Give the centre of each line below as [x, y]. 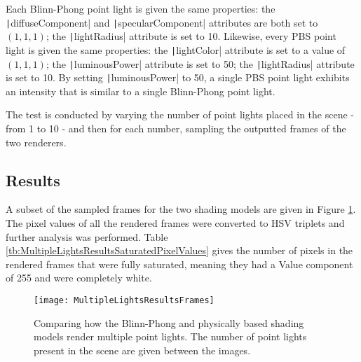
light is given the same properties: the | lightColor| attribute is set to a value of [176, 49]
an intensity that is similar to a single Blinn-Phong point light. [141, 91]
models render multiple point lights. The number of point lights [170, 336]
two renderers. [36, 142]
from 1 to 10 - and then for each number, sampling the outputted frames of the [176, 128]
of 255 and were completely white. [79, 278]
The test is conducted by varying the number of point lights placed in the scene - [180, 114]
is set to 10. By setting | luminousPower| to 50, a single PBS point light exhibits [178, 77]
